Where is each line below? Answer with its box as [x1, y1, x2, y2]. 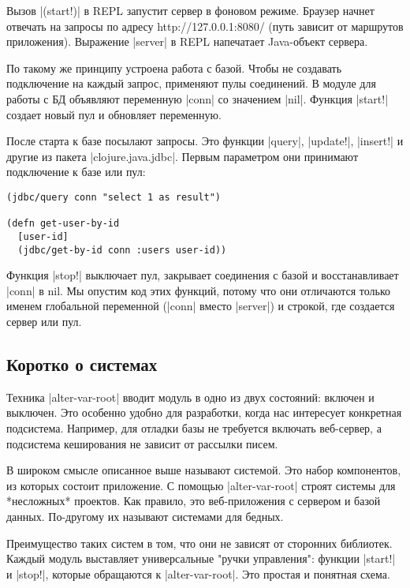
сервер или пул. [6, 313, 82, 329]
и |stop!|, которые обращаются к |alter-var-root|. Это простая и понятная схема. [6, 565, 390, 582]
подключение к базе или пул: [6, 163, 146, 180]
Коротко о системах [6, 351, 158, 376]
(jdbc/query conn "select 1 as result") [6, 191, 222, 203]
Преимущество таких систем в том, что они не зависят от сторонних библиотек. [6, 534, 393, 551]
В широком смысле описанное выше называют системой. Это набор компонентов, [6, 462, 401, 478]
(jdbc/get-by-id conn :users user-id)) [17, 244, 227, 256]
